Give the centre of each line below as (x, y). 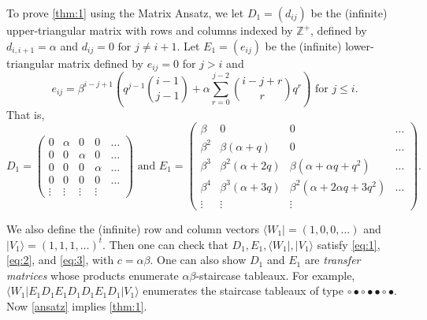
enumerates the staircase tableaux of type (243, 290)
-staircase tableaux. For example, (275, 275)
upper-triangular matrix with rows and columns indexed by (150, 30)
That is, (26, 114)
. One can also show (198, 260)
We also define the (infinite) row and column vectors (133, 229)
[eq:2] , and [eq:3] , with (60, 260)
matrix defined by (100, 63)
